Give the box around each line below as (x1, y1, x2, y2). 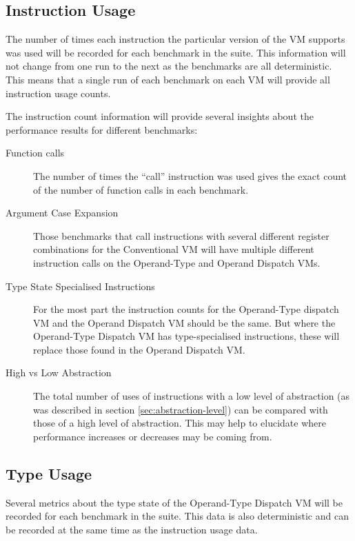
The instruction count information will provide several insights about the (6, 109, 314, 123)
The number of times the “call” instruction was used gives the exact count (33, 168, 347, 183)
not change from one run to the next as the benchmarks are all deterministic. (6, 59, 332, 73)
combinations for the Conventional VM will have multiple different (33, 242, 314, 256)
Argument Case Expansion (6, 205, 119, 220)
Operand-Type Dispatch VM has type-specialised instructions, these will (33, 329, 340, 343)
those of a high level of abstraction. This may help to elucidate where (33, 416, 326, 430)
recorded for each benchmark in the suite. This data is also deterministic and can (6, 509, 349, 523)
